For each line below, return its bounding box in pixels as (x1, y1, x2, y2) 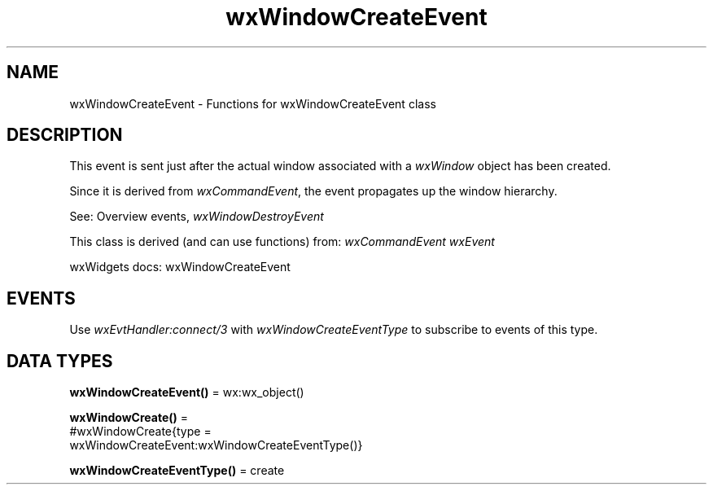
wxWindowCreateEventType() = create (69, 463, 285, 478)
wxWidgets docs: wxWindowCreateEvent (69, 260, 291, 274)
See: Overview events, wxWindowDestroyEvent (69, 209, 324, 224)
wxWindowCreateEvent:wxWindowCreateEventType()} (69, 438, 363, 453)
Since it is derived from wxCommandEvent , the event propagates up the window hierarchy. (69, 184, 558, 199)
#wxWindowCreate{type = (69, 424, 212, 439)
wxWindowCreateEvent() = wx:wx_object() (69, 385, 304, 400)
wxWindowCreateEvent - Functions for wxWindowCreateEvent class (69, 96, 436, 111)
